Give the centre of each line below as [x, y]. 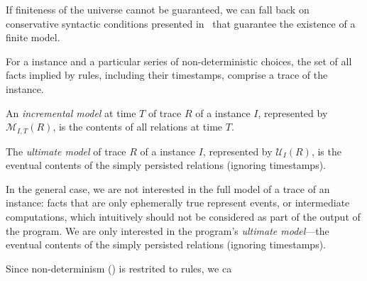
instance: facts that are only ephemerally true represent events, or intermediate [178, 203]
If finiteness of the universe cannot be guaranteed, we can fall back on [158, 9]
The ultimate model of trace [66, 151]
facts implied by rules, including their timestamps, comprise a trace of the [167, 75]
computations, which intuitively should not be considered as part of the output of [183, 216]
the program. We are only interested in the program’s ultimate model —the [168, 230]
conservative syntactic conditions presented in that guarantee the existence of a [181, 23]
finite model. [33, 37]
